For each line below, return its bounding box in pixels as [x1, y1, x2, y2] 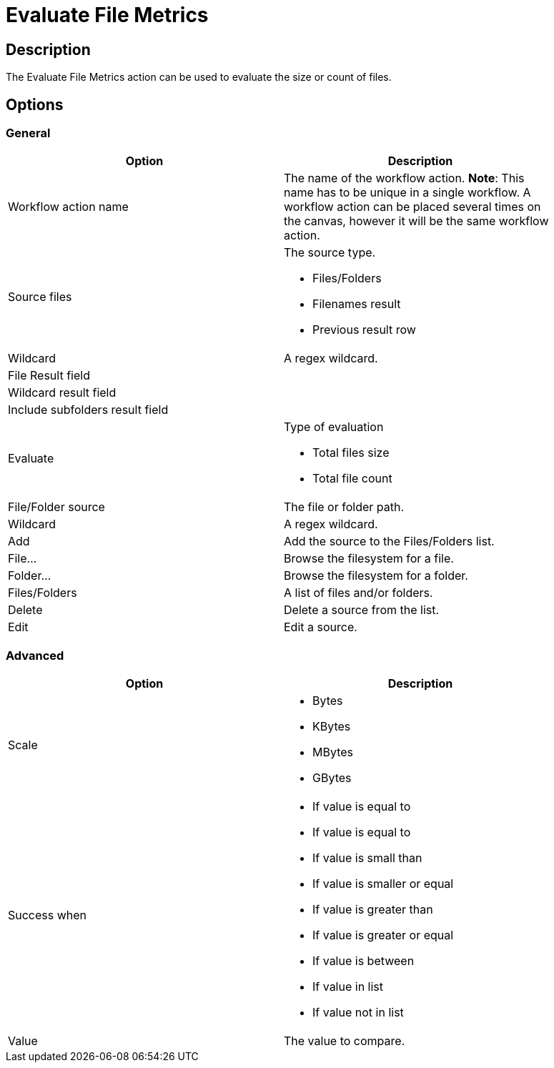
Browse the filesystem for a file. [284, 551, 454, 566]
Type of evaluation [284, 420, 384, 435]
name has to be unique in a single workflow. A [284, 185, 531, 200]
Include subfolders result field [8, 402, 169, 417]
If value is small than [312, 851, 422, 866]
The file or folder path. [284, 500, 405, 515]
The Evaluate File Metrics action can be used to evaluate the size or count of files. [6, 71, 392, 84]
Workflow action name [8, 199, 129, 214]
